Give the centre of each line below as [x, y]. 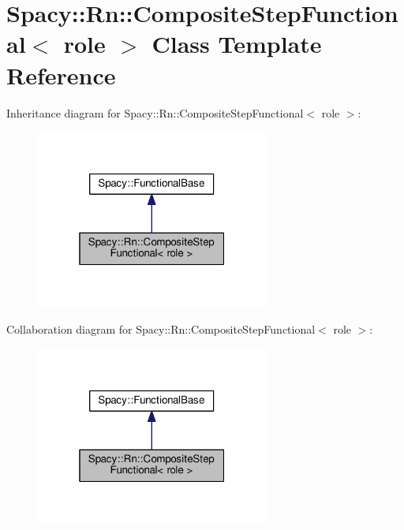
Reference [61, 75]
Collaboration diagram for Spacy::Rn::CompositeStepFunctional [161, 328]
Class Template [237, 44]
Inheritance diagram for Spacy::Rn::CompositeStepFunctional [155, 112]
